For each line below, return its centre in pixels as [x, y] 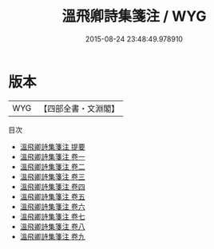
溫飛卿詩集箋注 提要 [52, 146]
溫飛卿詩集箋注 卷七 [52, 216]
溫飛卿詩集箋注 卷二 [52, 166]
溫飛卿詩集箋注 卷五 [52, 196]
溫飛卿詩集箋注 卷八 [52, 226]
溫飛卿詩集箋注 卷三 [52, 176]
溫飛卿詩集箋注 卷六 [52, 206]
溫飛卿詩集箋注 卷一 [52, 156]
